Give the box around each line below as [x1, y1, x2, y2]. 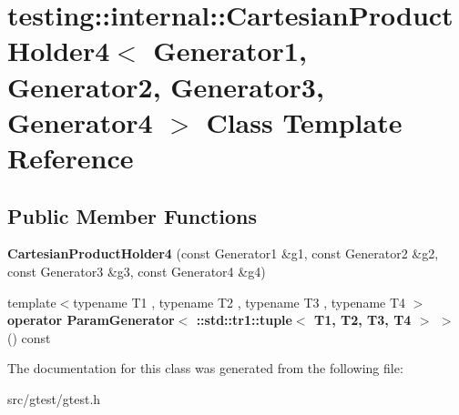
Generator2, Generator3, [7, 67, 324, 105]
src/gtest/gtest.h [7, 389, 101, 408]
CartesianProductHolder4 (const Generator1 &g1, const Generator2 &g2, [7, 244, 439, 263]
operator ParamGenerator [7, 310, 175, 329]
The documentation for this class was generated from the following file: [7, 359, 403, 378]
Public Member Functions [7, 201, 257, 229]
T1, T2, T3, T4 [313, 310, 412, 329]
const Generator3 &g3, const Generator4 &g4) [7, 261, 266, 280]
